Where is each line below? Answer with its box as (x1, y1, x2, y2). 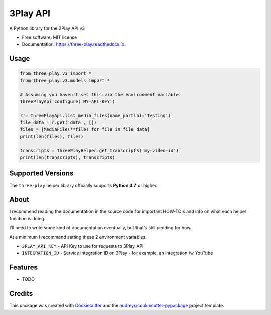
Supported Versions (9, 169, 74, 178)
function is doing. (9, 215, 46, 221)
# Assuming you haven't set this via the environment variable (20, 92, 179, 97)
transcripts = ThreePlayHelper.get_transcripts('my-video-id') (20, 148, 179, 153)
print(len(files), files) (20, 133, 84, 139)
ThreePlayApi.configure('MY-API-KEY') (20, 98, 115, 104)
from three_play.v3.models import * (20, 78, 110, 83)
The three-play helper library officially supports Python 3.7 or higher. (9, 182, 158, 188)
